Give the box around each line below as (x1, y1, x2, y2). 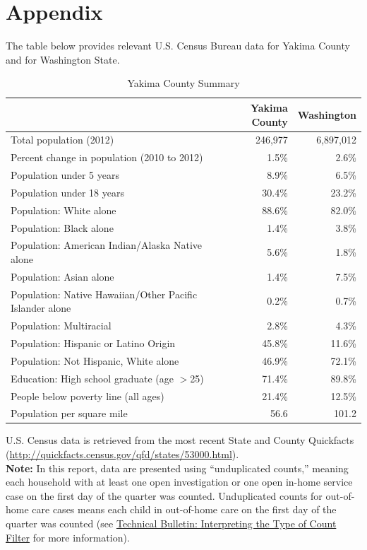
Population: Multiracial (11, 318, 112, 333)
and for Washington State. (6, 52, 120, 66)
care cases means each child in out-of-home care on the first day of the (32, 502, 337, 517)
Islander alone (11, 300, 71, 315)
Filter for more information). (6, 529, 130, 544)
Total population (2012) (11, 132, 114, 147)
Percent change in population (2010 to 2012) (11, 150, 203, 165)
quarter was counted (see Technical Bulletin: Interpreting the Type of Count (6, 516, 337, 530)
